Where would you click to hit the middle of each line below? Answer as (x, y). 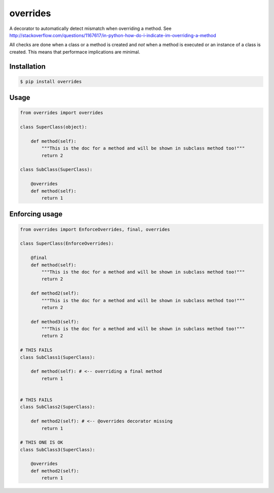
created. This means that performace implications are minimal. (75, 52)
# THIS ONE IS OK (42, 442)
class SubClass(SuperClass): (56, 170)
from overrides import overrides (62, 113)
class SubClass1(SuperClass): (58, 357)
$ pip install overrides (51, 81)
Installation (27, 66)
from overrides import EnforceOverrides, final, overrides (95, 229)
